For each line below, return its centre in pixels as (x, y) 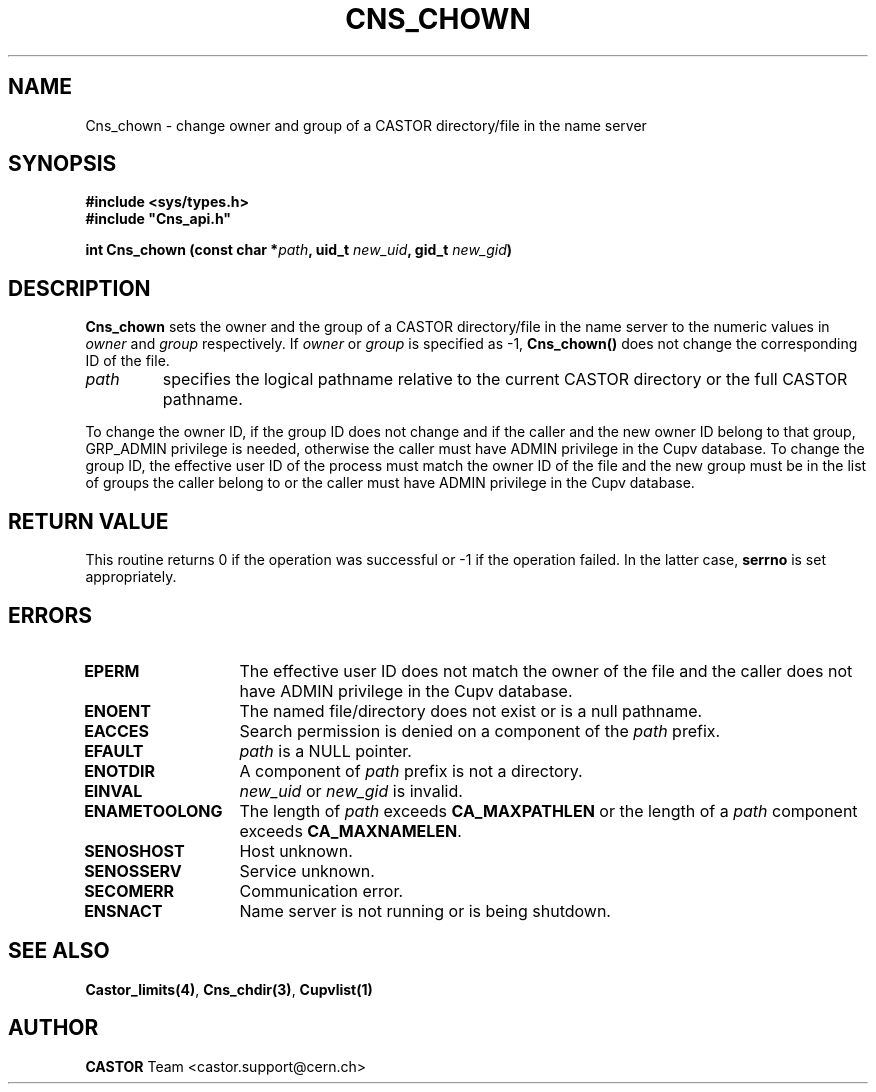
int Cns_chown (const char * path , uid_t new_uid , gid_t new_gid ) (299, 250)
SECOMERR (129, 890)
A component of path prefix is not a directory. (411, 770)
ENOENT (117, 710)
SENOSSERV (133, 870)
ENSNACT (123, 910)
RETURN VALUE (88, 521)
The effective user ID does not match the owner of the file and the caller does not (546, 670)
